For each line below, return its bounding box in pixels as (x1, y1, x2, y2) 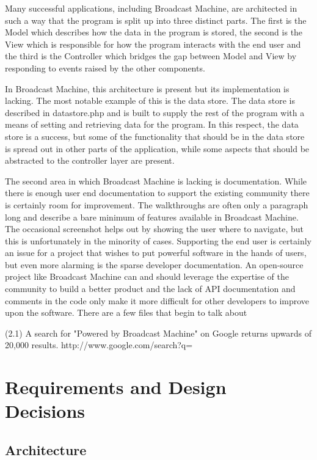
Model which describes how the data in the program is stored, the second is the (5, 26, 303, 38)
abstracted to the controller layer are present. (5, 154, 175, 167)
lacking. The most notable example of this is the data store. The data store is (5, 94, 295, 107)
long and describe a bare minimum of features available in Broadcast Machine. (5, 210, 299, 223)
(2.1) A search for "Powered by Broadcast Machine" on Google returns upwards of (5, 326, 312, 339)
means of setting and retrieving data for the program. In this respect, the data (5, 118, 299, 131)
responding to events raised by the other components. (5, 61, 205, 74)
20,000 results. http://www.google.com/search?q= (5, 338, 193, 351)
